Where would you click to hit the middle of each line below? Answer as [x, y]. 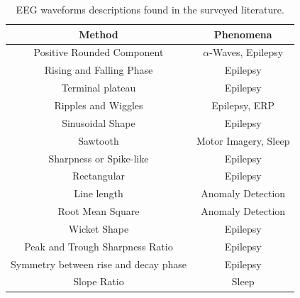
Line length [99, 193]
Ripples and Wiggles [99, 105]
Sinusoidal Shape [99, 122]
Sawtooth [99, 140]
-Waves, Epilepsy [246, 52]
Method [99, 34]
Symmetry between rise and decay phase [99, 264]
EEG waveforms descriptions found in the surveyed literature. [150, 9]
